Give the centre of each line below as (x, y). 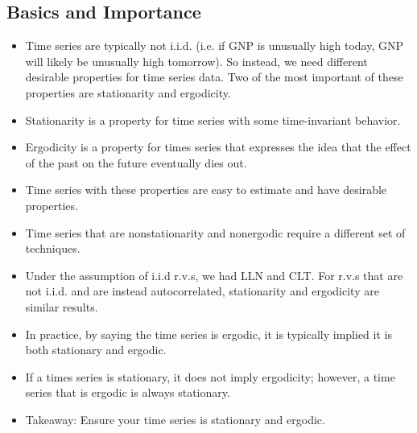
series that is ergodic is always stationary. (128, 392)
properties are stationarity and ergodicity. (128, 92)
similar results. (62, 306)
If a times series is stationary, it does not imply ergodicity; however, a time (210, 376)
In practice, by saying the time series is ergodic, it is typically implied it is (208, 334)
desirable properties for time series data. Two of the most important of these (214, 77)
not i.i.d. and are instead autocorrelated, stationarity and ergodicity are (202, 291)
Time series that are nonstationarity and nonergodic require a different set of (215, 232)
